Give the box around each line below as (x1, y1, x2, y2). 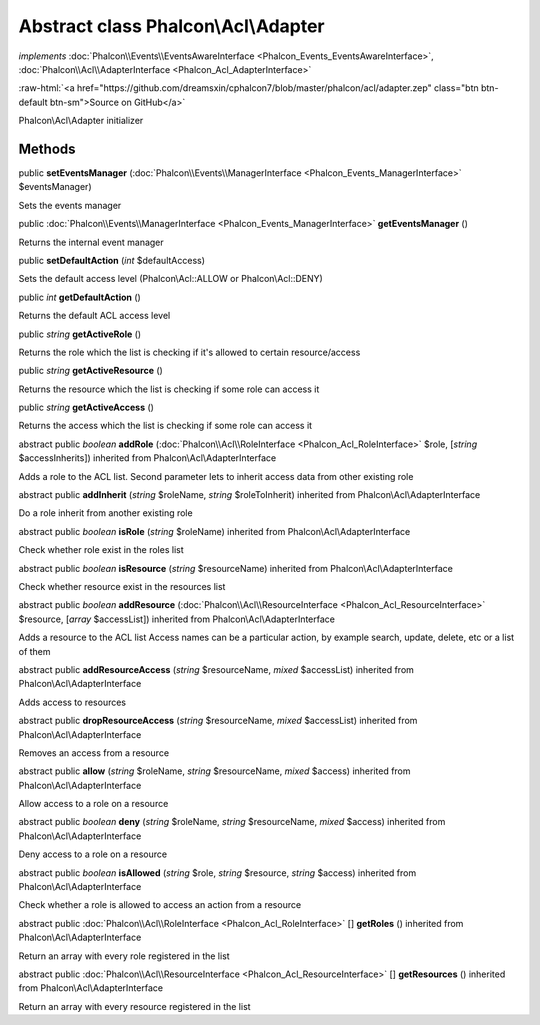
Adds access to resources (18, 696, 127, 708)
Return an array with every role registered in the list (18, 950, 230, 962)
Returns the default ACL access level (18, 310, 171, 322)
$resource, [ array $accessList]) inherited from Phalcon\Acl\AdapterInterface (18, 613, 335, 625)
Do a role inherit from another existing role (18, 507, 194, 519)
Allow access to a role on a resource (18, 798, 169, 810)
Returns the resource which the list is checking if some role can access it (18, 383, 320, 395)
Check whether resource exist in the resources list (18, 581, 226, 592)
